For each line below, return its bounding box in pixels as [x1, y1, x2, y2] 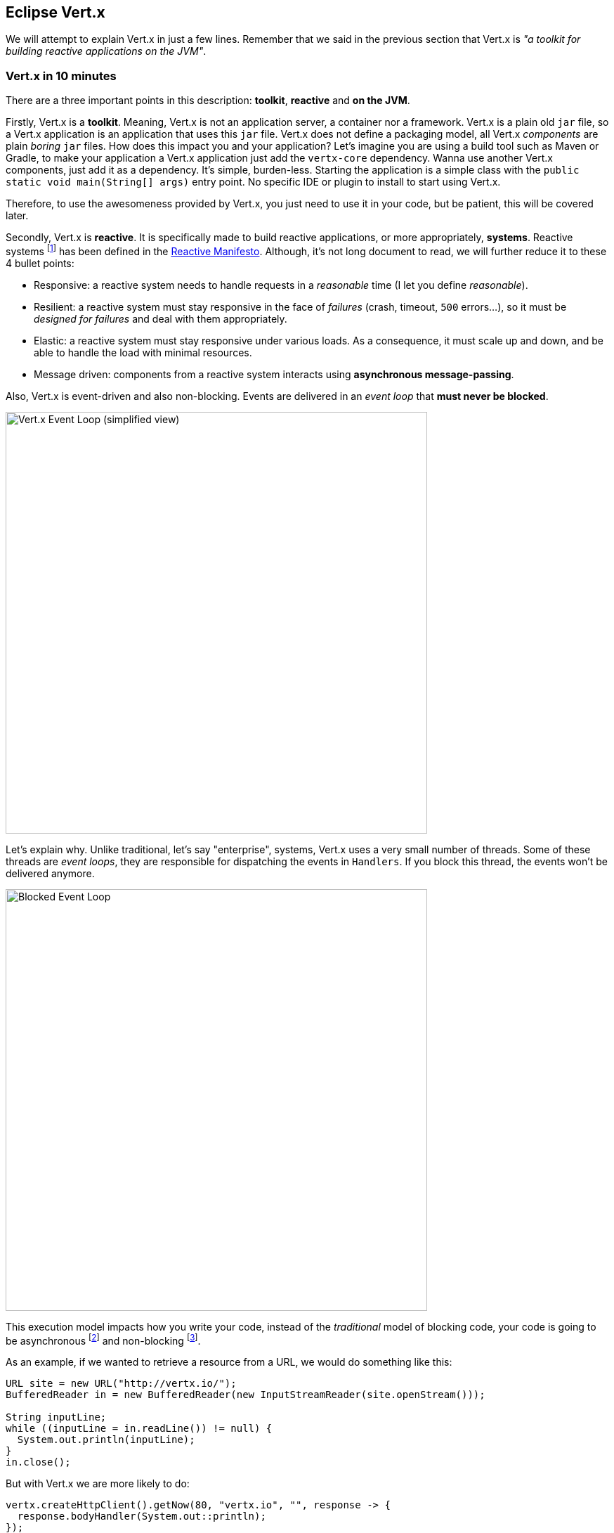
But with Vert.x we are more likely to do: [6, 1477, 190, 1490]
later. [6, 209, 29, 222]
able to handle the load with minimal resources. [34, 346, 252, 358]
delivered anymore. [6, 867, 95, 879]
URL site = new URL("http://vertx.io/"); [6, 1378, 237, 1390]
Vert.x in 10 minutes [6, 68, 117, 83]
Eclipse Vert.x [6, 4, 105, 21]
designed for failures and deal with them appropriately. [34, 312, 287, 325]
